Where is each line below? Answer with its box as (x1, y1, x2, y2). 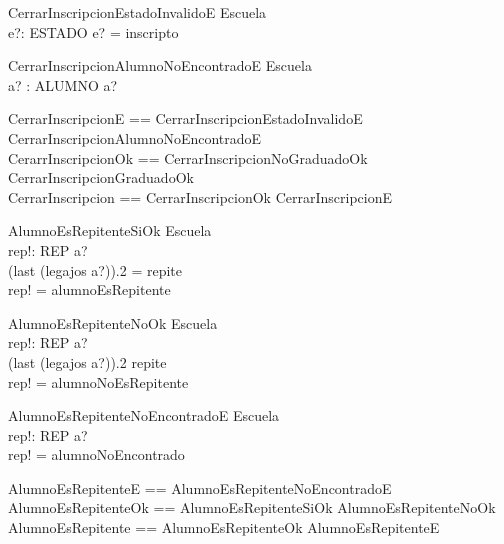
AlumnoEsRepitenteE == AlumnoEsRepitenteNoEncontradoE (8, 477, 392, 498)
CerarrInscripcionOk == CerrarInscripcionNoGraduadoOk (8, 147, 368, 168)
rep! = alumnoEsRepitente (8, 279, 171, 300)
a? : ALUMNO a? (8, 74, 118, 95)
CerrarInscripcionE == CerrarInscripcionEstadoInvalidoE (8, 108, 363, 129)
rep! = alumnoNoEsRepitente (8, 371, 189, 392)
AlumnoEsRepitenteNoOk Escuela (8, 312, 218, 333)
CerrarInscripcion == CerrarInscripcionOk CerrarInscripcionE (8, 186, 393, 207)
